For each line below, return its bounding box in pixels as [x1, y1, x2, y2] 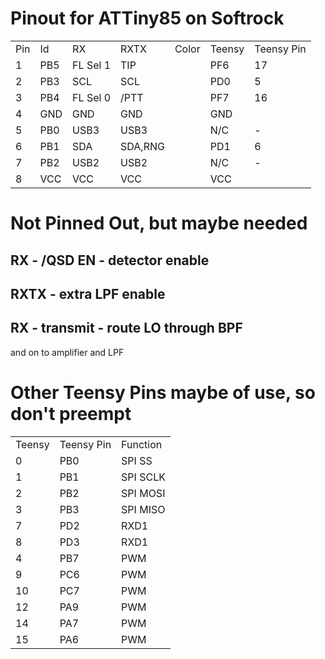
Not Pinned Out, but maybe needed [10, 212, 308, 235]
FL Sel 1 [72, 58, 112, 72]
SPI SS [121, 453, 153, 467]
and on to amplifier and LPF [10, 346, 125, 358]
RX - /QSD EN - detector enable [10, 252, 210, 269]
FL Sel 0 [72, 90, 112, 104]
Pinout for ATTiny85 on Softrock [10, 7, 285, 30]
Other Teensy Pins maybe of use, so [10, 381, 316, 404]
